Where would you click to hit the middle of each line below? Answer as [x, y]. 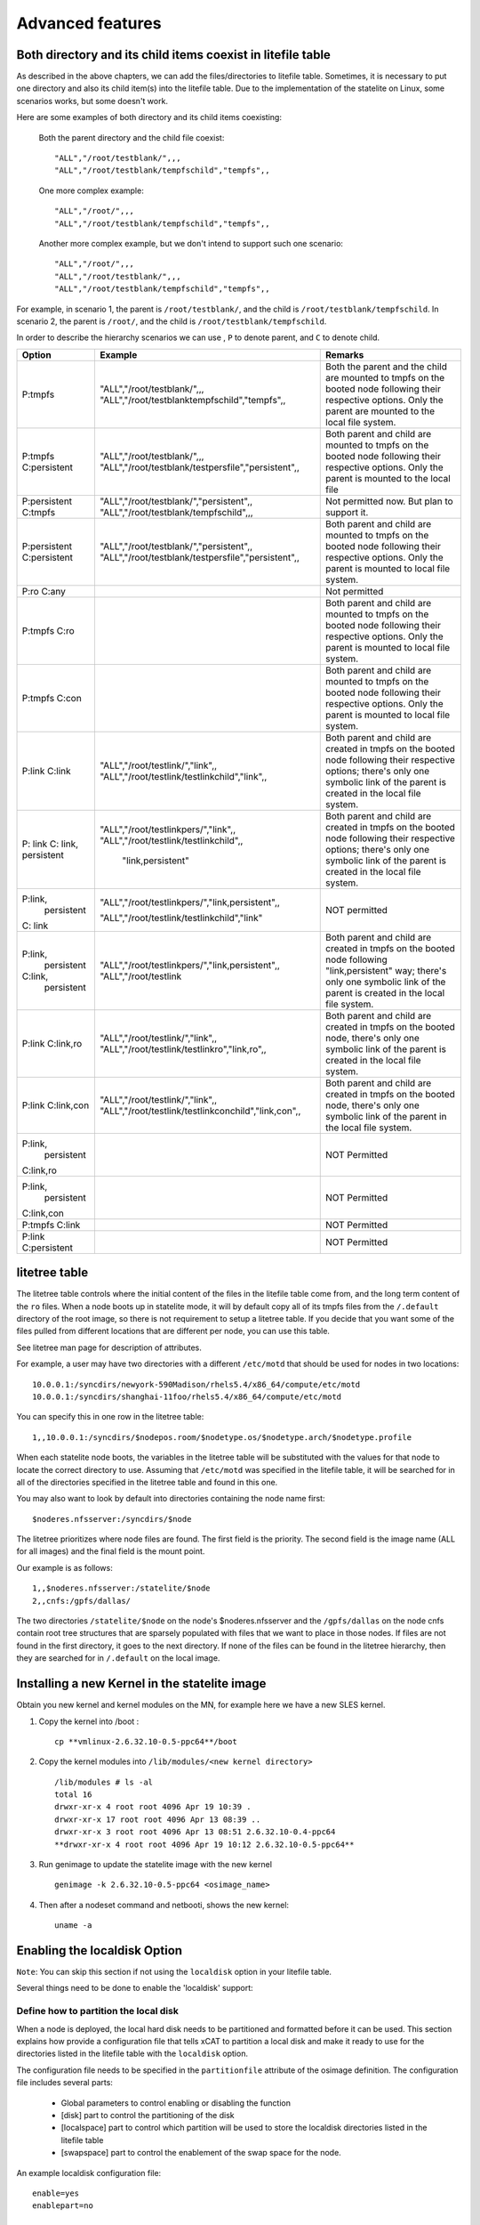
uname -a [73, 1926]
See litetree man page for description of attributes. [109, 1347]
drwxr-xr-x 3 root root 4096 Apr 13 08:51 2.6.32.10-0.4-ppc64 [195, 1832]
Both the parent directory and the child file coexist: [132, 137]
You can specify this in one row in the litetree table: [110, 1417]
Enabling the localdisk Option [99, 1950]
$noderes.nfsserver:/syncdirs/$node [112, 1519]
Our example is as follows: [64, 1567]
